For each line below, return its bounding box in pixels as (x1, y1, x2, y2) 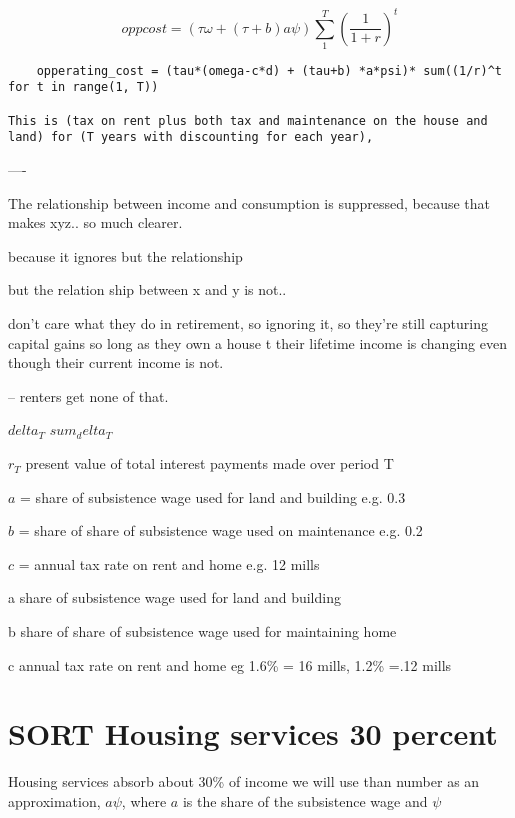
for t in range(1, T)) (8, 80, 159, 95)
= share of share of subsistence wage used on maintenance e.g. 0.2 (18, 520, 423, 541)
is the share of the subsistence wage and (182, 790, 428, 811)
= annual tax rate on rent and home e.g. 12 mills (18, 553, 320, 574)
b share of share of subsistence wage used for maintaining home (8, 621, 397, 642)
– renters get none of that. (8, 385, 169, 406)
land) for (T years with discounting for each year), (8, 130, 374, 145)
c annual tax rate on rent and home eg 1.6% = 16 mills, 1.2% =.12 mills (8, 654, 452, 675)
